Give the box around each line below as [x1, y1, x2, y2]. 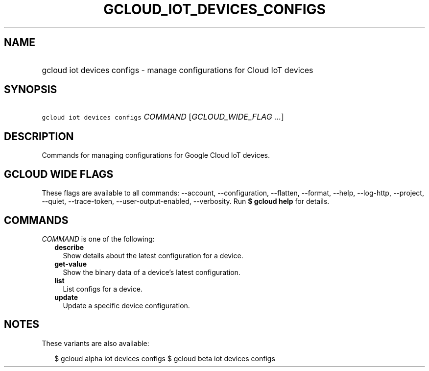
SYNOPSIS [4, 83, 57, 96]
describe [54, 243, 84, 251]
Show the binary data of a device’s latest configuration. [63, 268, 240, 276]
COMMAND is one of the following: [42, 234, 155, 243]
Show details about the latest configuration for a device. [63, 251, 243, 260]
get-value [54, 259, 87, 268]
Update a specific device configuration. [63, 301, 190, 310]
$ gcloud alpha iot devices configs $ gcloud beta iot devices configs [54, 354, 275, 363]
